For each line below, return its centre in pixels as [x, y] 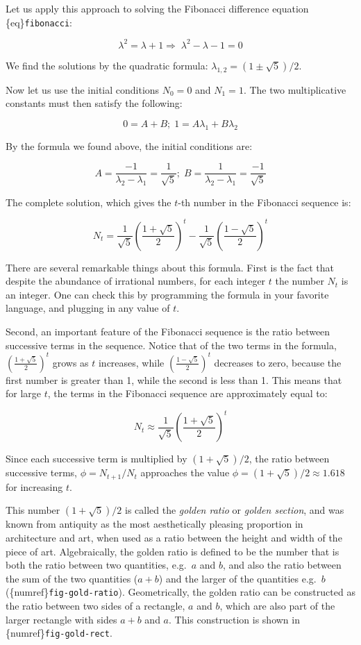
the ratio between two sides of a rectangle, [95, 606]
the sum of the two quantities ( [72, 578]
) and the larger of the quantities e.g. [237, 578]
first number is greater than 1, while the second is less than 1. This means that [174, 379]
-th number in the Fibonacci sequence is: [265, 202]
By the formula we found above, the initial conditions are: [129, 145]
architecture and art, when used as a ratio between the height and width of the [174, 538]
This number [33, 510]
